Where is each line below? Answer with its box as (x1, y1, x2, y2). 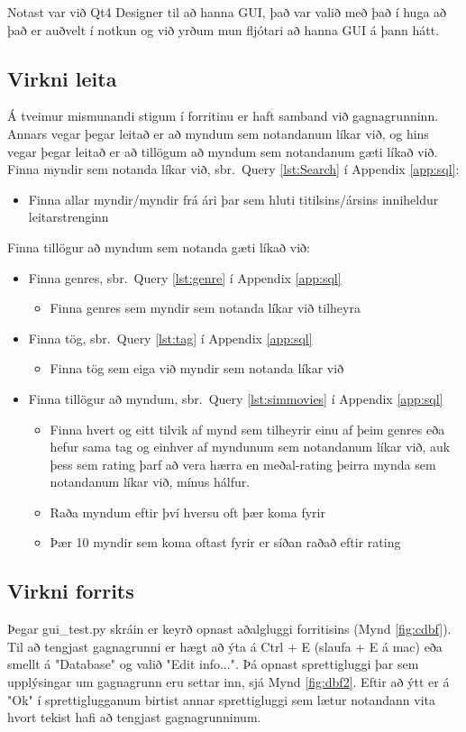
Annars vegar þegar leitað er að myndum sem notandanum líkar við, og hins (7, 124, 429, 142)
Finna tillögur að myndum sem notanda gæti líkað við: (7, 237, 310, 256)
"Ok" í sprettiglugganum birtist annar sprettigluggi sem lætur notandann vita (7, 690, 435, 709)
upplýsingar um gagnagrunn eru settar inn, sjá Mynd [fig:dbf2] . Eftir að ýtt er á (7, 673, 450, 691)
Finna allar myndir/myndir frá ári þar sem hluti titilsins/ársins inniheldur (28, 189, 439, 208)
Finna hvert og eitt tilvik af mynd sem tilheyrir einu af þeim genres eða (50, 419, 445, 438)
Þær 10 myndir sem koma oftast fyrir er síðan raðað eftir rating (50, 533, 401, 552)
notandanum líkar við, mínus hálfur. (50, 472, 251, 491)
